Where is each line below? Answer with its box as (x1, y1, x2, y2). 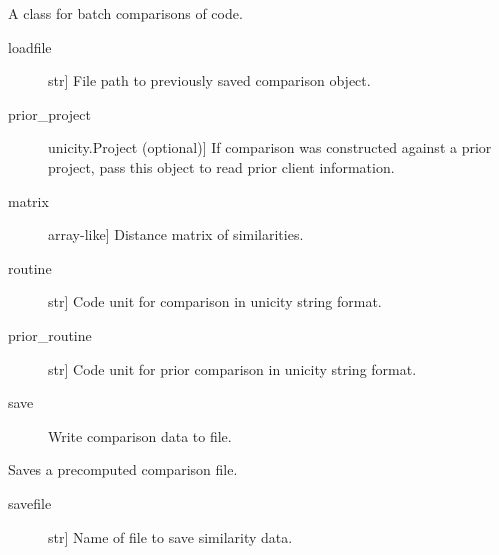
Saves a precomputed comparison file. (8, 459, 238, 480)
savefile (8, 492, 52, 513)
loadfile (8, 36, 52, 57)
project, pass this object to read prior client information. (48, 156, 395, 177)
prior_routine (8, 324, 92, 345)
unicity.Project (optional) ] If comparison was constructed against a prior (48, 137, 492, 158)
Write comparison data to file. (48, 425, 232, 446)
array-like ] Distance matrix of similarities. (48, 224, 304, 245)
